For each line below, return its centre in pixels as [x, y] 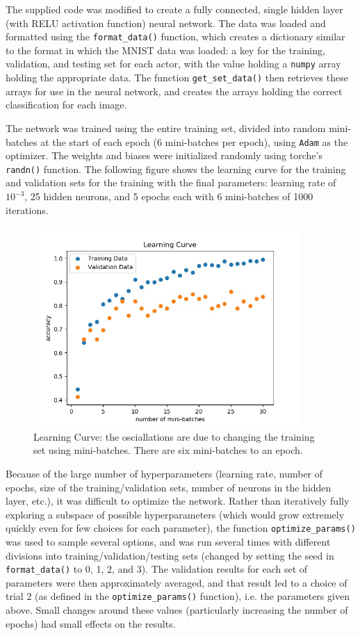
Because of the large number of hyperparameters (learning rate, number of [164, 473]
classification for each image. [66, 105]
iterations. [27, 210]
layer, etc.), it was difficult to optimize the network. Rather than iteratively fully [178, 501]
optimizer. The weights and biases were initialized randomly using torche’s [164, 155]
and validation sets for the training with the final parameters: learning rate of [171, 182]
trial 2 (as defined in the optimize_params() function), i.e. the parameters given [178, 596]
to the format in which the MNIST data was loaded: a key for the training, [165, 50]
